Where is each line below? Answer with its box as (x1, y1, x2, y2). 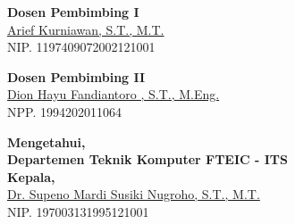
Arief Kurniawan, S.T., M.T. (7, 20, 164, 38)
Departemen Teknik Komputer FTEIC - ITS (7, 150, 289, 169)
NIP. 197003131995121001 (7, 202, 149, 220)
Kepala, (7, 167, 55, 186)
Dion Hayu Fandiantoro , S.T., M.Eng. (7, 85, 220, 104)
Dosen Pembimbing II (7, 67, 146, 86)
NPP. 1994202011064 (7, 102, 122, 120)
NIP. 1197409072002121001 (7, 37, 156, 56)
